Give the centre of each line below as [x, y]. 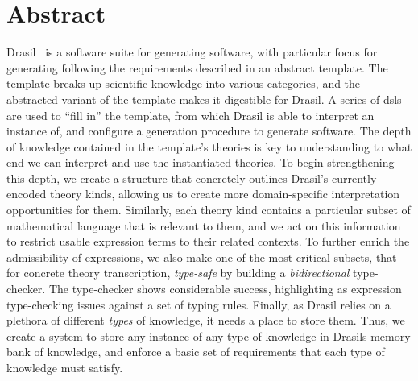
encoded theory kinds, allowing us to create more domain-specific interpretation [203, 194]
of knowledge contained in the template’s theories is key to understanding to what [209, 146]
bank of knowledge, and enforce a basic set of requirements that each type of [196, 352]
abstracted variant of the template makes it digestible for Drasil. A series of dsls [204, 99]
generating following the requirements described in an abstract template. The [197, 67]
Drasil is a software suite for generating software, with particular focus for [192, 52]
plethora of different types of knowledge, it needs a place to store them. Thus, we [206, 320]
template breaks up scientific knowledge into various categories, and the [184, 83]
